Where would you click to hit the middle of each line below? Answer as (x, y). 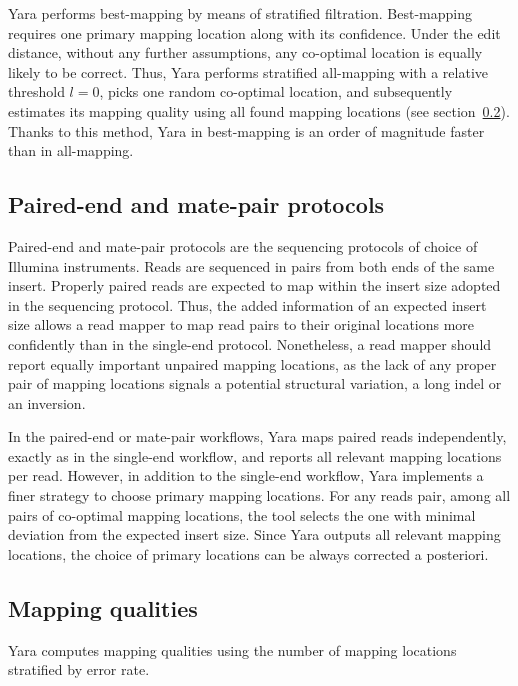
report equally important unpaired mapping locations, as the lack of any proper (252, 363)
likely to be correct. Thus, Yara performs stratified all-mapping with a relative (248, 71)
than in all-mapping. (71, 150)
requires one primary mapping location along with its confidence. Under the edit (254, 32)
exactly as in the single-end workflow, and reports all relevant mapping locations (255, 455)
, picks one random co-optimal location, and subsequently (276, 91)
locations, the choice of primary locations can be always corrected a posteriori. (248, 553)
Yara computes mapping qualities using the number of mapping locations (232, 649)
